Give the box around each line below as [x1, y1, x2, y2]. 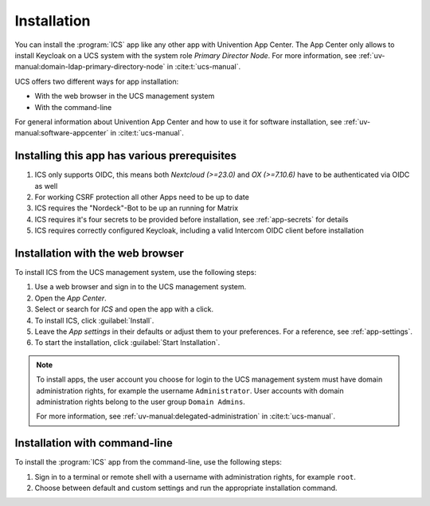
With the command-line [34, 102, 112, 112]
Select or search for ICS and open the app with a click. [34, 304, 214, 314]
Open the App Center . [34, 293, 107, 303]
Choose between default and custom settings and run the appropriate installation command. [34, 483, 338, 493]
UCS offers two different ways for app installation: [14, 76, 179, 86]
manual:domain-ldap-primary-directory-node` [14, 62, 166, 72]
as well [34, 181, 58, 190]
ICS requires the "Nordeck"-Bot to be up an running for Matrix [34, 203, 239, 213]
